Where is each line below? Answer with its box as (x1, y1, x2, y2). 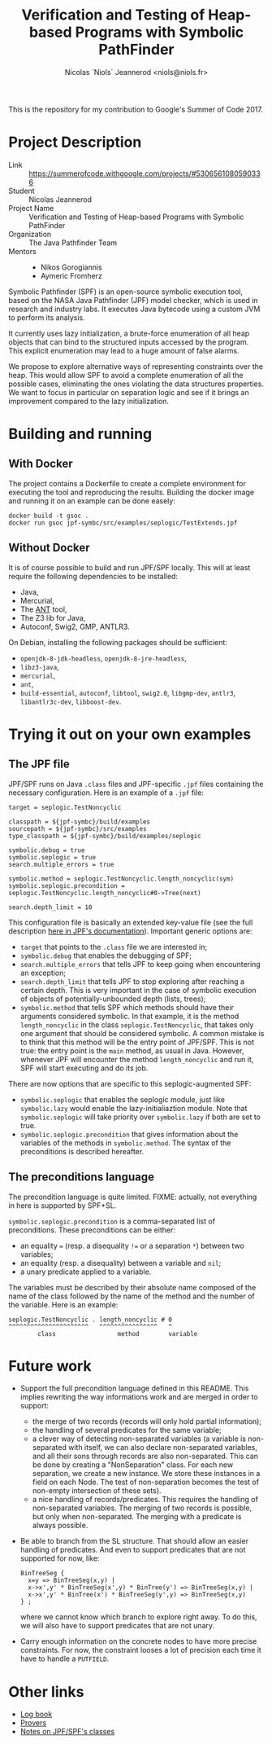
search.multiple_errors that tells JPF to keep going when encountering (19, 959, 261, 969)
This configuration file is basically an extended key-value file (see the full (8, 917, 253, 927)
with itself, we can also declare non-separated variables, (67, 1443, 257, 1452)
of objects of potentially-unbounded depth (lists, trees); (19, 994, 206, 1004)
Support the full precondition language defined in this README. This (19, 1383, 249, 1394)
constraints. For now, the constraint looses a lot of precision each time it (19, 1645, 261, 1655)
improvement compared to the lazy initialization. (8, 396, 169, 406)
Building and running (8, 425, 153, 443)
